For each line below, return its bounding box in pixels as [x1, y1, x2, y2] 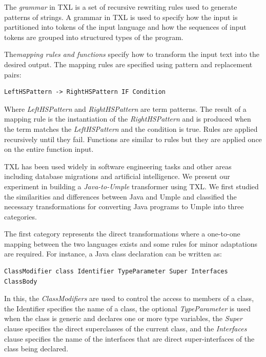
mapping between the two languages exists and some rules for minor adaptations [4, 238, 258, 249]
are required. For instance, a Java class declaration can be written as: [4, 248, 222, 259]
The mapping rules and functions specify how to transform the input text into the [4, 49, 259, 60]
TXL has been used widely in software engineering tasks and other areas [4, 161, 232, 171]
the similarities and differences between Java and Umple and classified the [4, 191, 237, 202]
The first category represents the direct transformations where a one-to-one [4, 228, 240, 239]
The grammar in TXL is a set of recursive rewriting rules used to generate [4, 2, 237, 12]
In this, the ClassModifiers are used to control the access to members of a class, [4, 293, 254, 304]
